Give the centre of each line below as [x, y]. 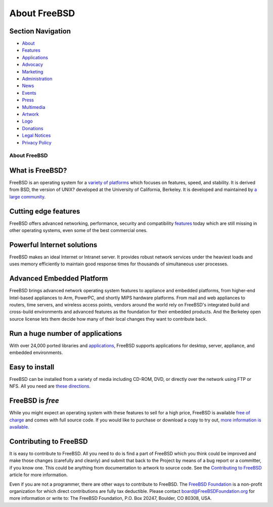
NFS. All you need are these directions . [50, 386]
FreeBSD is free [34, 401]
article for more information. [39, 475]
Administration [37, 79]
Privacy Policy [37, 142]
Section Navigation [40, 31]
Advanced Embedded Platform [59, 279]
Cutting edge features [45, 211]
